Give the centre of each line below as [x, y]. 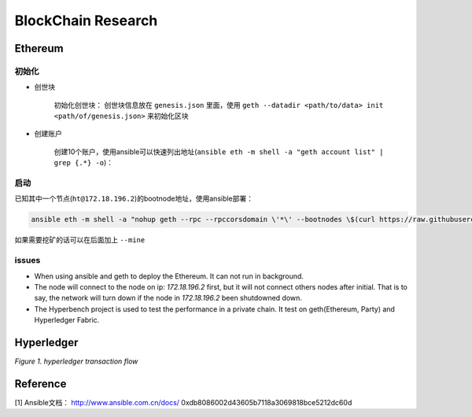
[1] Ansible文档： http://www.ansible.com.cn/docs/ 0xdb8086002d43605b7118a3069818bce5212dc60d [183, 402]
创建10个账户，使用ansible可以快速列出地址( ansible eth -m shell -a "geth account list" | [219, 151]
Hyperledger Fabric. [67, 320]
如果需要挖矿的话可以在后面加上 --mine [80, 240]
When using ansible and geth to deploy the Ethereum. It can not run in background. [169, 276]
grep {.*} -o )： [84, 163]
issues [28, 260]
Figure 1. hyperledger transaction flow [76, 361]
